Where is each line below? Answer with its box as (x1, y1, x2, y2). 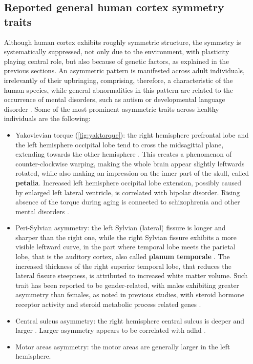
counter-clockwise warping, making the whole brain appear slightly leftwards (15, 158, 245, 168)
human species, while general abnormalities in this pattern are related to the (4, 84, 233, 95)
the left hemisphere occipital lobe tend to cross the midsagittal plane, (15, 139, 224, 149)
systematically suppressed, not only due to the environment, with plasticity (4, 46, 229, 57)
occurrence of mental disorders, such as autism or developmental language (4, 94, 225, 104)
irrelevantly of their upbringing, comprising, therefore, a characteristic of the (4, 75, 233, 85)
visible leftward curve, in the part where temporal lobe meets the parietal (15, 242, 235, 252)
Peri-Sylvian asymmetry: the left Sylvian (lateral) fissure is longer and (15, 222, 226, 233)
